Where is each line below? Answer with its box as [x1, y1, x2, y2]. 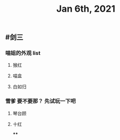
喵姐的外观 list [5, 49, 41, 57]
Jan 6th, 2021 [56, 3, 115, 15]
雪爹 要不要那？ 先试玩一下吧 [5, 98, 76, 105]
